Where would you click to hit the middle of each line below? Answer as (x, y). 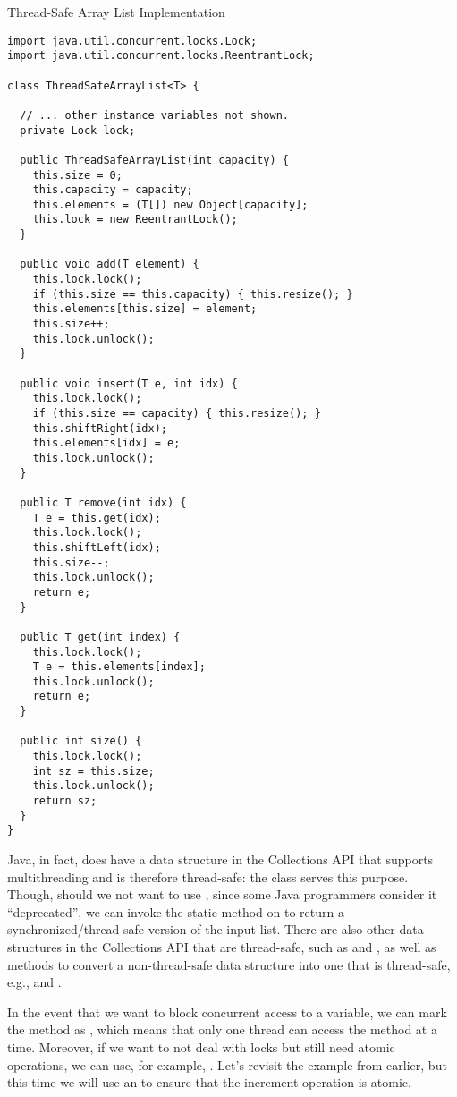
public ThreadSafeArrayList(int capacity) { (154, 160)
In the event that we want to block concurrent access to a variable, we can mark (227, 1012)
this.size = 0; (77, 175)
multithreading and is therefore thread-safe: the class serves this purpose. (208, 876)
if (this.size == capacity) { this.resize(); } (177, 413)
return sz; (65, 801)
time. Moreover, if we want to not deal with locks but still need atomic (201, 1046)
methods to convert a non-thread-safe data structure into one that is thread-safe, (229, 964)
